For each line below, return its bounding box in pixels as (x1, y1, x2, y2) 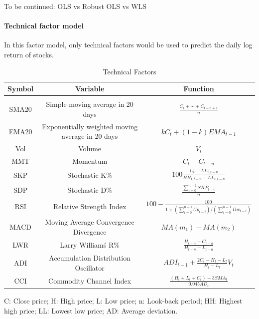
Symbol (7, 83, 34, 94)
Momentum (72, 155, 108, 166)
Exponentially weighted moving (41, 121, 138, 131)
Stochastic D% (67, 185, 112, 195)
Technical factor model (4, 20, 84, 31)
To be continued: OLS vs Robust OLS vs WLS (4, 1, 147, 11)
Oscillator (75, 262, 105, 273)
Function (183, 83, 214, 94)
